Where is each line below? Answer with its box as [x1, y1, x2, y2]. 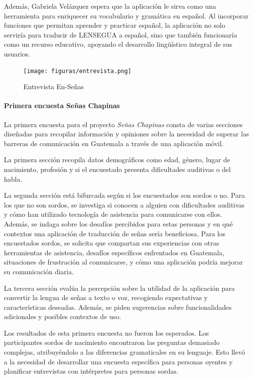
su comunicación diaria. [4, 266, 74, 276]
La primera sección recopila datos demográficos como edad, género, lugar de [4, 154, 230, 165]
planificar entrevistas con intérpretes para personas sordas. [4, 366, 179, 376]
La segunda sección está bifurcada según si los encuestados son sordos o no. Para [4, 190, 245, 200]
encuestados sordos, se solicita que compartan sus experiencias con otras [4, 238, 219, 248]
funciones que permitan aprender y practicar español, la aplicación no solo [4, 20, 225, 30]
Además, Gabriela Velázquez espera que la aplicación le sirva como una [4, 1, 216, 11]
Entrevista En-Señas [23, 81, 84, 92]
